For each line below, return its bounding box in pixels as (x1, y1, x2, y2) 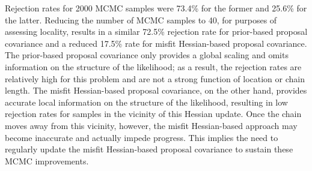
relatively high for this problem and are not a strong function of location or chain (5, 72, 305, 85)
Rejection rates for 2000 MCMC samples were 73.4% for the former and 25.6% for (5, 2, 307, 14)
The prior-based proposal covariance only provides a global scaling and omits (5, 49, 289, 61)
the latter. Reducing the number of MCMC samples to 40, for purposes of (5, 13, 277, 26)
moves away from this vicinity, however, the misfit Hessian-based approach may (5, 119, 298, 131)
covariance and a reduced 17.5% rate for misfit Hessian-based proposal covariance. (5, 37, 307, 49)
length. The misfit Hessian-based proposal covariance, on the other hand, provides (5, 84, 307, 97)
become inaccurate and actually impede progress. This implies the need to (5, 131, 278, 143)
